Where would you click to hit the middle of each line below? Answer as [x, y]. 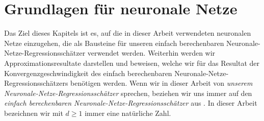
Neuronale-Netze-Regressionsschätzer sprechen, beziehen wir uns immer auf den [128, 93]
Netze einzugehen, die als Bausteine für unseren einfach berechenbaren [114, 43]
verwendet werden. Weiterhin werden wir [151, 53]
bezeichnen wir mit [34, 113]
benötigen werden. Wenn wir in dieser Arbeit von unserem [162, 83]
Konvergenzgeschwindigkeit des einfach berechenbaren [88, 73]
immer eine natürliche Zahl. [128, 113]
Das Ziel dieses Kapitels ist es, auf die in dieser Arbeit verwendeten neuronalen [128, 33]
